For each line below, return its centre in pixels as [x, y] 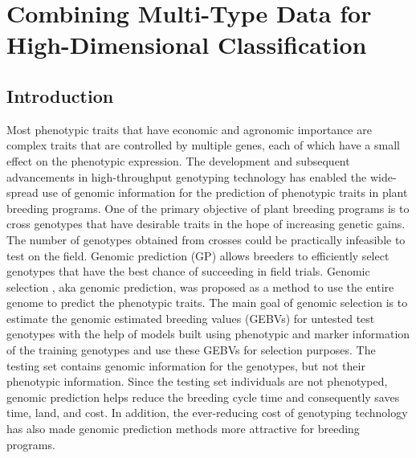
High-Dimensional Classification [187, 45]
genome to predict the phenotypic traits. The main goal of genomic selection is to [207, 303]
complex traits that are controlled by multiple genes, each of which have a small [203, 145]
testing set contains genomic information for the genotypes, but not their [186, 365]
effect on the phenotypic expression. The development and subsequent [178, 160]
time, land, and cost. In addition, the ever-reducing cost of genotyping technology [207, 413]
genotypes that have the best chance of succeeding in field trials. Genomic [188, 271]
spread [22, 192]
